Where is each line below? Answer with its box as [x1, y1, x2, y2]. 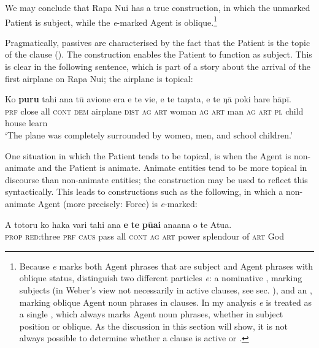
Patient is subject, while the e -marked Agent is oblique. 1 [5, 13, 218, 28]
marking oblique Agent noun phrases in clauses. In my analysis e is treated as [19, 295, 312, 308]
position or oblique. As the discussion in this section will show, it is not [19, 319, 288, 332]
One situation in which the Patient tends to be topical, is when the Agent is [5, 149, 291, 162]
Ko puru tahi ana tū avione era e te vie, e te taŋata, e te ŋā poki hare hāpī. [5, 93, 291, 105]
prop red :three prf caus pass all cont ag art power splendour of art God [5, 230, 285, 243]
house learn [5, 116, 48, 129]
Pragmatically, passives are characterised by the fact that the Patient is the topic [5, 36, 310, 48]
